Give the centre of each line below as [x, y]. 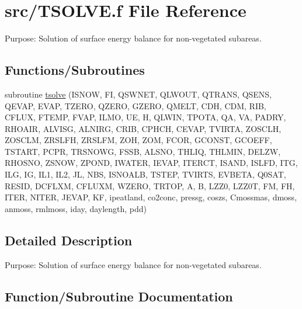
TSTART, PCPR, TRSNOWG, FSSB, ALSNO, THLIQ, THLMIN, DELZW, [143, 151]
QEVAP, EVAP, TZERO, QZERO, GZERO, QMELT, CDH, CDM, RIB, [136, 105]
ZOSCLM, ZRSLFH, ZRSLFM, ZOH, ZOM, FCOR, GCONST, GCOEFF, [138, 140]
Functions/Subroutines [75, 70]
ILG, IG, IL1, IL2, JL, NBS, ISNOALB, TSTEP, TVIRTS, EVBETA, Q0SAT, [145, 174]
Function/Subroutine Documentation [119, 296]
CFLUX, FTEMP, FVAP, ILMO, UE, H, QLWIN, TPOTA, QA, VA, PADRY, [145, 117]
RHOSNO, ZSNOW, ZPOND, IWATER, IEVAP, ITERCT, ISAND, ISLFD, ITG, [151, 163]
